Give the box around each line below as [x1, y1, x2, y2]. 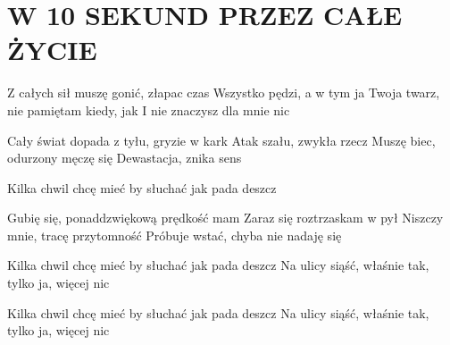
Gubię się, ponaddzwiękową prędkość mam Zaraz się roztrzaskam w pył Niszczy [7, 208, 444, 227]
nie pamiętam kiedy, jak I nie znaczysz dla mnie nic [7, 100, 290, 119]
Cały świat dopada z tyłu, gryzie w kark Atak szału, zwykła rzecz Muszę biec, [7, 130, 436, 149]
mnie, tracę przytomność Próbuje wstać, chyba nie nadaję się [7, 225, 342, 244]
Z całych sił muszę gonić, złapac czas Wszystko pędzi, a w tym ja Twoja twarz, [7, 83, 440, 102]
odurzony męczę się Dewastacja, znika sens [7, 148, 242, 167]
